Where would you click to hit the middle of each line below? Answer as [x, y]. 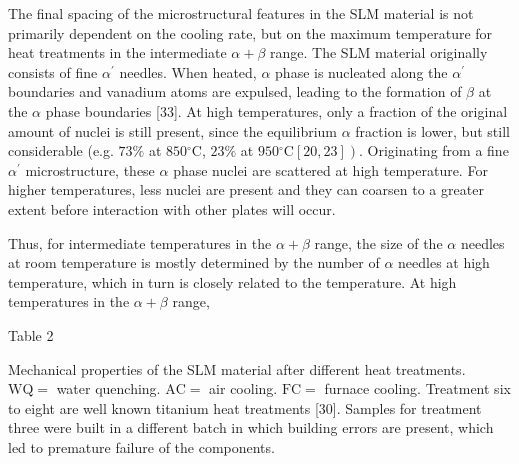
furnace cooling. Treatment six [417, 388]
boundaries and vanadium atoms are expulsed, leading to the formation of [235, 91]
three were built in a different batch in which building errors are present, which [251, 427]
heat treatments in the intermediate [117, 52]
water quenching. [108, 388]
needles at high [444, 262]
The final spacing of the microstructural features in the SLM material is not [241, 13]
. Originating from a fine [434, 150]
